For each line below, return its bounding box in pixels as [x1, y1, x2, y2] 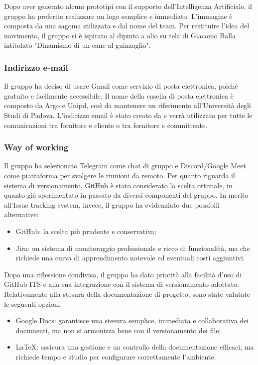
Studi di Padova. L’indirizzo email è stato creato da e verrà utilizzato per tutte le [4, 110, 253, 120]
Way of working [4, 141, 69, 153]
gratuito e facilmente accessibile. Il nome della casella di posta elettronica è [4, 90, 234, 101]
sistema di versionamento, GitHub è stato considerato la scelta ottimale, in [4, 180, 233, 190]
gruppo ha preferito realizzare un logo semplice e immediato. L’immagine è [4, 10, 233, 21]
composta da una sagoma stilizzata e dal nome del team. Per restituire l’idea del [4, 20, 250, 31]
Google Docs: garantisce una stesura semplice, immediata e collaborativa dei [15, 315, 249, 326]
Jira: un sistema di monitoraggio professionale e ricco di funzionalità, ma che [15, 243, 250, 253]
